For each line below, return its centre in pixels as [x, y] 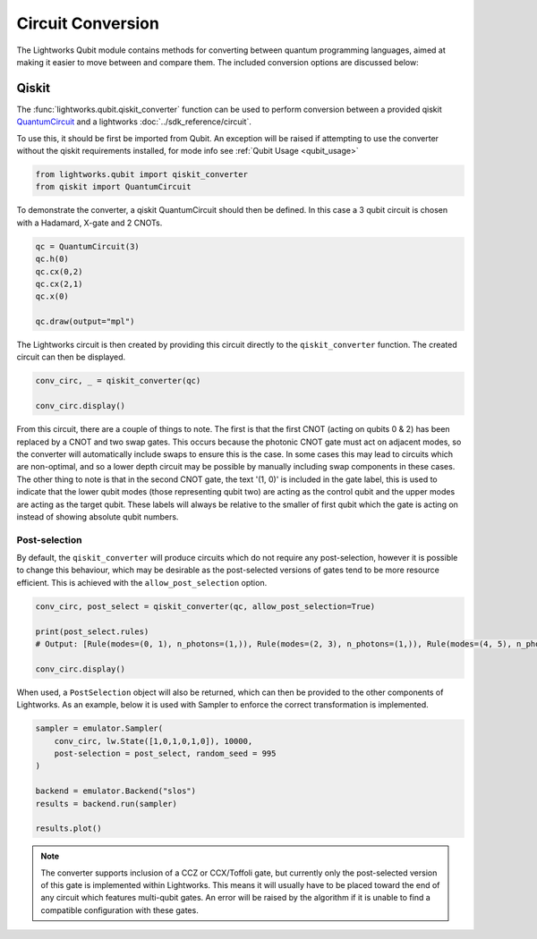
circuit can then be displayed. [71, 357]
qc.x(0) [52, 296]
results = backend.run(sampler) [107, 804]
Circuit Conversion [88, 23]
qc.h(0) [52, 259]
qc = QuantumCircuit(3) [88, 246]
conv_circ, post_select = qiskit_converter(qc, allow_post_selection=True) [205, 606]
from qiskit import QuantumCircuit [113, 187]
